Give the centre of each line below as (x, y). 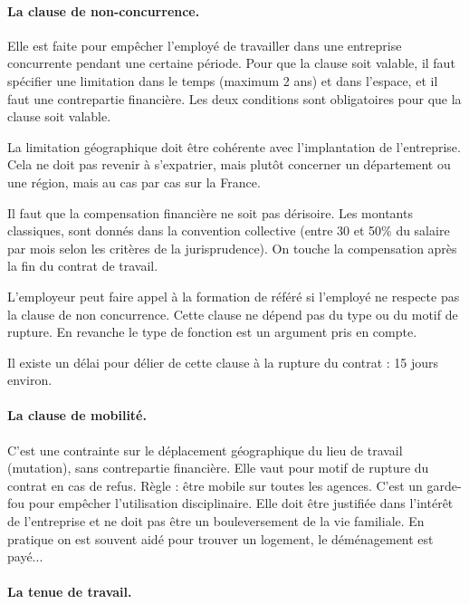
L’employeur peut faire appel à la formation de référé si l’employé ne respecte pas (234, 296)
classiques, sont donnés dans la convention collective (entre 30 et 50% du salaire (229, 230)
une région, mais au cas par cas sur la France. (134, 182)
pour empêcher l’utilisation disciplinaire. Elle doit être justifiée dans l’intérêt (241, 503)
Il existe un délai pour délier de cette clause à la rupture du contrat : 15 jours (223, 362)
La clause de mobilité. (77, 415)
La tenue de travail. (70, 592)
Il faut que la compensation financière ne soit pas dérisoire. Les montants (210, 212)
